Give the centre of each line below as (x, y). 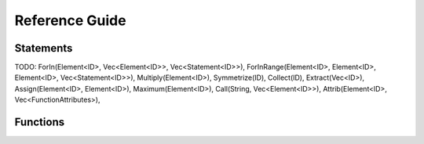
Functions (40, 122)
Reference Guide (70, 20)
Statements (44, 48)
